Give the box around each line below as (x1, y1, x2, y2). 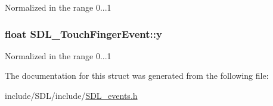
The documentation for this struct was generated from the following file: (5, 69, 269, 82)
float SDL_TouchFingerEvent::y (5, 26, 162, 41)
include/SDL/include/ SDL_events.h (5, 89, 138, 101)
